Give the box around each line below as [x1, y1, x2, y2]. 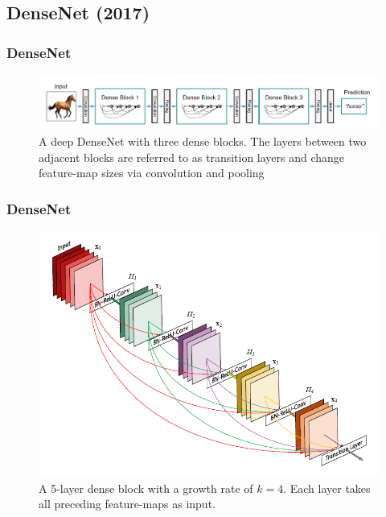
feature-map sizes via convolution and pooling [39, 164, 265, 181]
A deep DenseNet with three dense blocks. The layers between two [39, 132, 367, 149]
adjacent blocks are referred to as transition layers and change [39, 148, 345, 165]
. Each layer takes [283, 479, 371, 496]
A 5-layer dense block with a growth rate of [39, 479, 253, 496]
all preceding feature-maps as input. [39, 495, 216, 512]
